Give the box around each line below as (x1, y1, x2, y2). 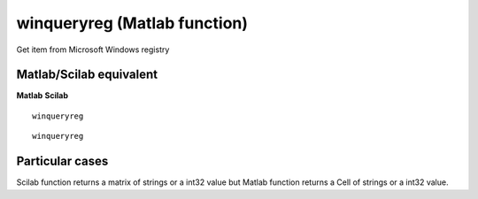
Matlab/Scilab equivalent (16, 67, 158, 82)
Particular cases (16, 154, 109, 169)
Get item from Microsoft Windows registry (16, 44, 170, 55)
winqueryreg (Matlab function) (16, 13, 248, 33)
